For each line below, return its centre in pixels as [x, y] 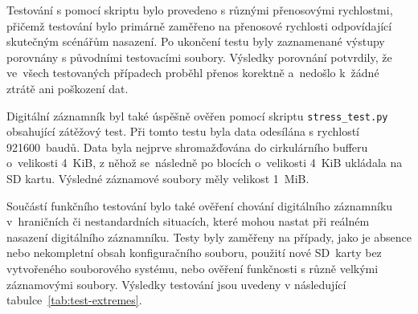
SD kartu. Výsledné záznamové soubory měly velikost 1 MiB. [158, 178]
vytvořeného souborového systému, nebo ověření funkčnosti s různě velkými [193, 268]
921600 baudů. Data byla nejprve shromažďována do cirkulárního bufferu [187, 147]
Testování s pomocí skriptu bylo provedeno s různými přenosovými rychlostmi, [200, 10]
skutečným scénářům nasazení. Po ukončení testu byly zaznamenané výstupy [196, 41]
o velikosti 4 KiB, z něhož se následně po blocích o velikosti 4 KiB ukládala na [205, 163]
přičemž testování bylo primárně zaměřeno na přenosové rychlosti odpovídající [199, 25]
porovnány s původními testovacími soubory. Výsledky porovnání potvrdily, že [199, 57]
